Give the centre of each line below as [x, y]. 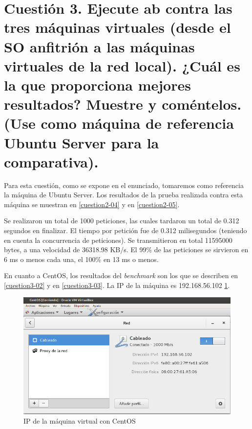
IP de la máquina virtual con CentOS [80, 421]
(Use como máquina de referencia [119, 123]
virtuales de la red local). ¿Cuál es [122, 65]
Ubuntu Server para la [82, 142]
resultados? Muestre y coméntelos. [123, 104]
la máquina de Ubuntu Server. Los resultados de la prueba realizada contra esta [124, 195]
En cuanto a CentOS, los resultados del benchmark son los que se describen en [121, 275]
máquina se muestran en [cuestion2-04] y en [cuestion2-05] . [92, 204]
